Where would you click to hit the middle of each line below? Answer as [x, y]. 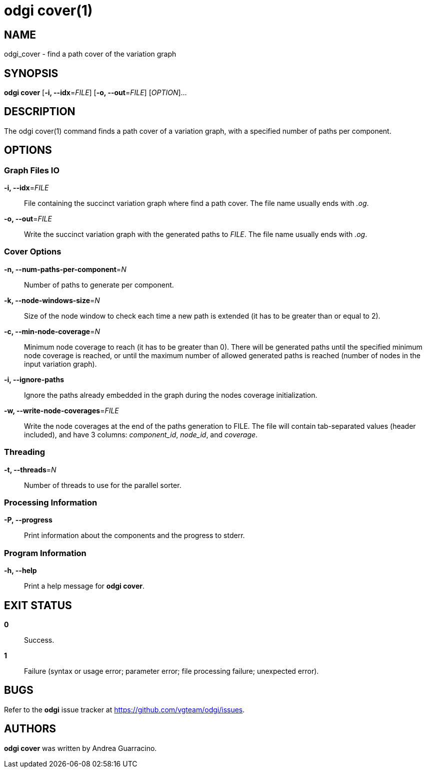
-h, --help [20, 571]
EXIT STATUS [38, 605]
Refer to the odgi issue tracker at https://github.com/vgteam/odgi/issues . [124, 709]
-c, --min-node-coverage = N [52, 331]
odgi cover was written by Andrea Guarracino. [80, 748]
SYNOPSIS [31, 73]
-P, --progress [28, 520]
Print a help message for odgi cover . [84, 586]
